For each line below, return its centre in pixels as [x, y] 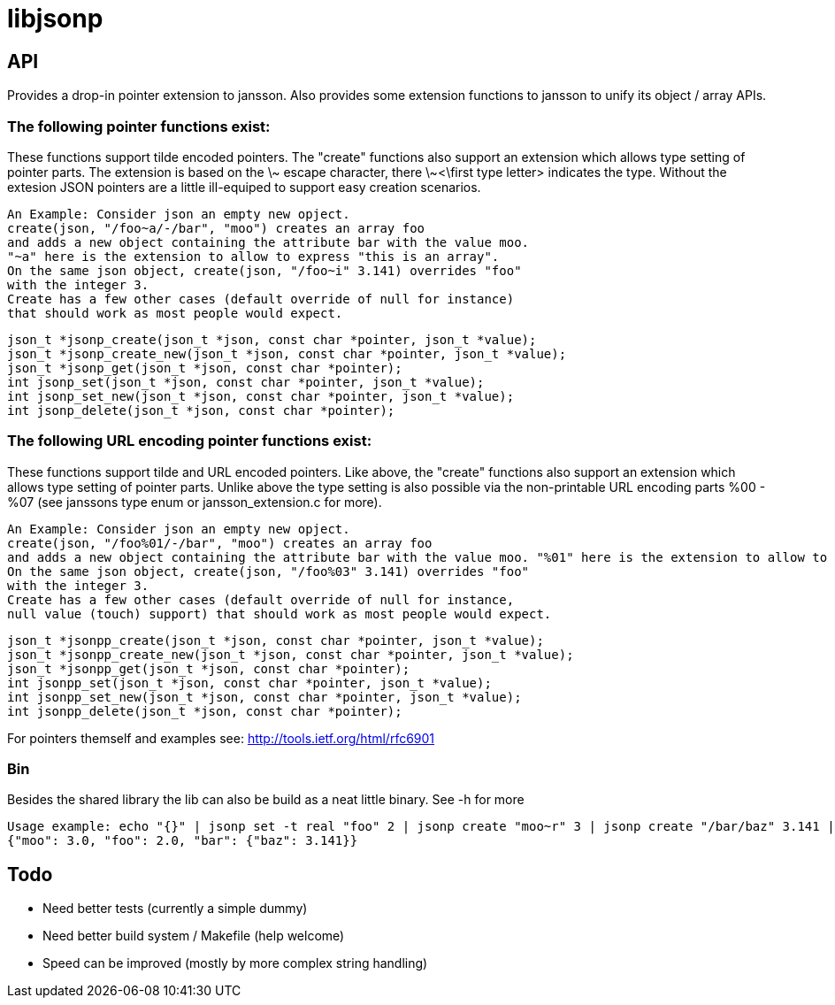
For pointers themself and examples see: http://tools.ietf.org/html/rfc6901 [221, 738]
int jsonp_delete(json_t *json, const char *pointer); [201, 410]
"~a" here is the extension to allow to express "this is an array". [253, 256]
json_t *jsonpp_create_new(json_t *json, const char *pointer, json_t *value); [291, 654]
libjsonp [55, 19]
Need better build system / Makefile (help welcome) [194, 936]
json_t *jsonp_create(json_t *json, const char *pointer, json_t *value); [272, 339]
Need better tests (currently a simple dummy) [175, 909]
